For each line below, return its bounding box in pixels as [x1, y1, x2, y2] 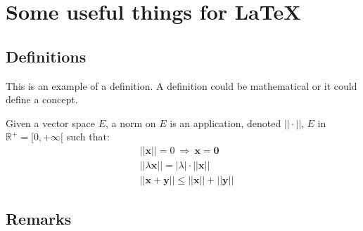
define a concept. [6, 92, 78, 107]
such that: [66, 129, 110, 144]
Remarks [6, 208, 72, 230]
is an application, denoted [170, 115, 281, 130]
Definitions [6, 45, 87, 67]
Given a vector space [6, 115, 95, 130]
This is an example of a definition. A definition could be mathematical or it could [6, 78, 357, 93]
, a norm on [105, 115, 156, 130]
